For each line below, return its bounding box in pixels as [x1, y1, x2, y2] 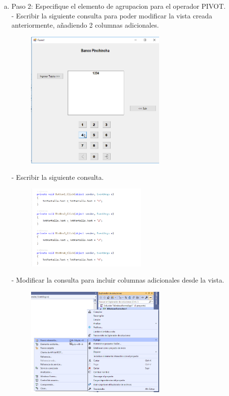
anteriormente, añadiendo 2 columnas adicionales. [11, 20, 159, 30]
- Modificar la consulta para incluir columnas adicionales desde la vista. [11, 275, 224, 285]
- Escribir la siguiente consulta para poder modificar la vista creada [11, 10, 213, 20]
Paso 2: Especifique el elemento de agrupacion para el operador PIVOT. [11, 1, 226, 11]
